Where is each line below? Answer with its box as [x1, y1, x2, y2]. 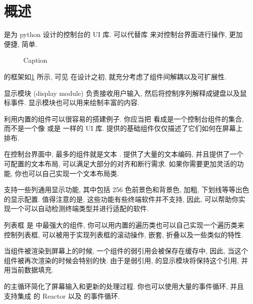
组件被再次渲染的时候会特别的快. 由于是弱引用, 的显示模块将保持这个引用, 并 [4, 255, 248, 265]
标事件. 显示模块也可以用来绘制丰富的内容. [4, 97, 140, 107]
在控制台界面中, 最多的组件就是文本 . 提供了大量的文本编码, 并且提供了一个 [4, 149, 244, 159]
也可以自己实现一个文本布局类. [21, 168, 119, 178]
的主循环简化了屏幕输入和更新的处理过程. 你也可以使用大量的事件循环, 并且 [4, 281, 244, 291]
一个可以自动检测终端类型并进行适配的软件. [10, 203, 149, 214]
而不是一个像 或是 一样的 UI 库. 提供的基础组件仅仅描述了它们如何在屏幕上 [4, 123, 243, 133]
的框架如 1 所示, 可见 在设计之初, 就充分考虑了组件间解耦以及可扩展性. [4, 71, 227, 81]
